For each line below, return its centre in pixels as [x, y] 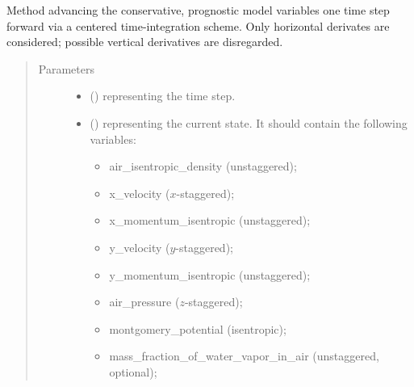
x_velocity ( [140, 193]
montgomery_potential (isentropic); [198, 328]
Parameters [66, 68]
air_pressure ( [144, 302]
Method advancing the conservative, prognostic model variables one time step [198, 10]
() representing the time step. [163, 96]
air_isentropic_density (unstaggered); [203, 166]
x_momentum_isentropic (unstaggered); [210, 220]
